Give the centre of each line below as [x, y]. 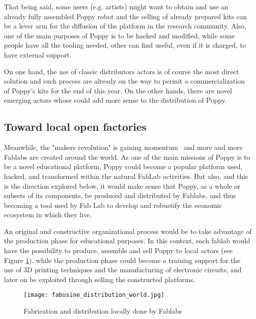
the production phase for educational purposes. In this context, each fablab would [127, 241]
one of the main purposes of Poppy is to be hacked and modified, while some [119, 35]
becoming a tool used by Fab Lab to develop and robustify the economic [113, 205]
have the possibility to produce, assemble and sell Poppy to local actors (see [118, 250]
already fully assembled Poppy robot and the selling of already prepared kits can [126, 16]
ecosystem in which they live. [48, 215]
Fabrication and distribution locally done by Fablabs [103, 311]
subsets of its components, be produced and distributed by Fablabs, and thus [120, 195]
